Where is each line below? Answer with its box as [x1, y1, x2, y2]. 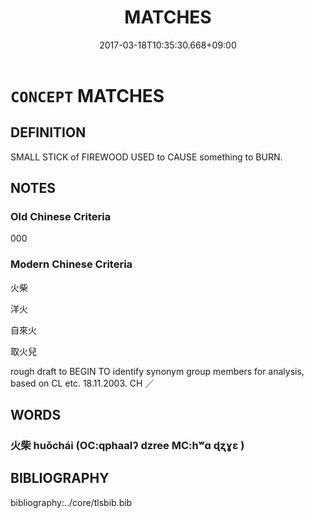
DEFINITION [10, 124, 87, 141]
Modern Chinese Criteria [10, 257, 133, 271]
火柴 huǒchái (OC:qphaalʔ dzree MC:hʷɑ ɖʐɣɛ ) [10, 439, 245, 453]
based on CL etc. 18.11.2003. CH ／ [10, 377, 155, 389]
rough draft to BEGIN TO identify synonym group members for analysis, [10, 365, 305, 377]
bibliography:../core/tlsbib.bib [10, 496, 133, 508]
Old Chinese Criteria [10, 210, 112, 224]
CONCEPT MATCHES [10, 84, 165, 107]
